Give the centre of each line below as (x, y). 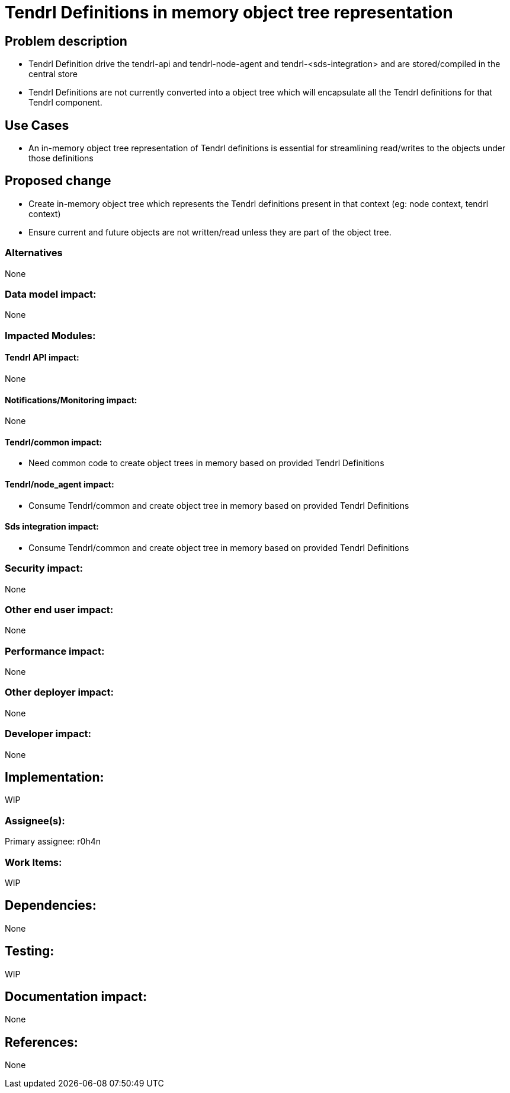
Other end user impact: (59, 609)
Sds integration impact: (52, 527)
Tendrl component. (65, 103)
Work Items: (33, 862)
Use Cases (37, 125)
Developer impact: (48, 734)
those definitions (61, 158)
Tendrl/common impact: (53, 442)
